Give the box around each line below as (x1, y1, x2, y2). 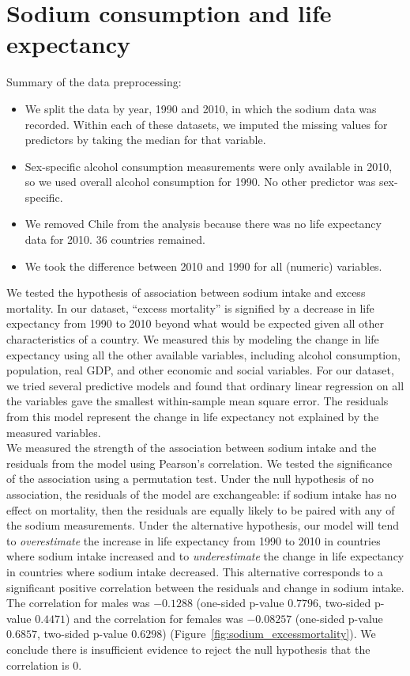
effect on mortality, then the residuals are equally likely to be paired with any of (6, 501, 395, 518)
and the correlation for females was (73, 610, 243, 626)
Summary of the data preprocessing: (6, 74, 182, 90)
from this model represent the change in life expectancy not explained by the (6, 408, 379, 424)
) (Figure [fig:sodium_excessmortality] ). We (162, 625, 376, 642)
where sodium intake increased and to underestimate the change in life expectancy (6, 548, 404, 564)
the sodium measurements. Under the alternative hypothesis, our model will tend (6, 517, 400, 534)
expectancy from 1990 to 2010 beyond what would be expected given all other (6, 315, 385, 332)
